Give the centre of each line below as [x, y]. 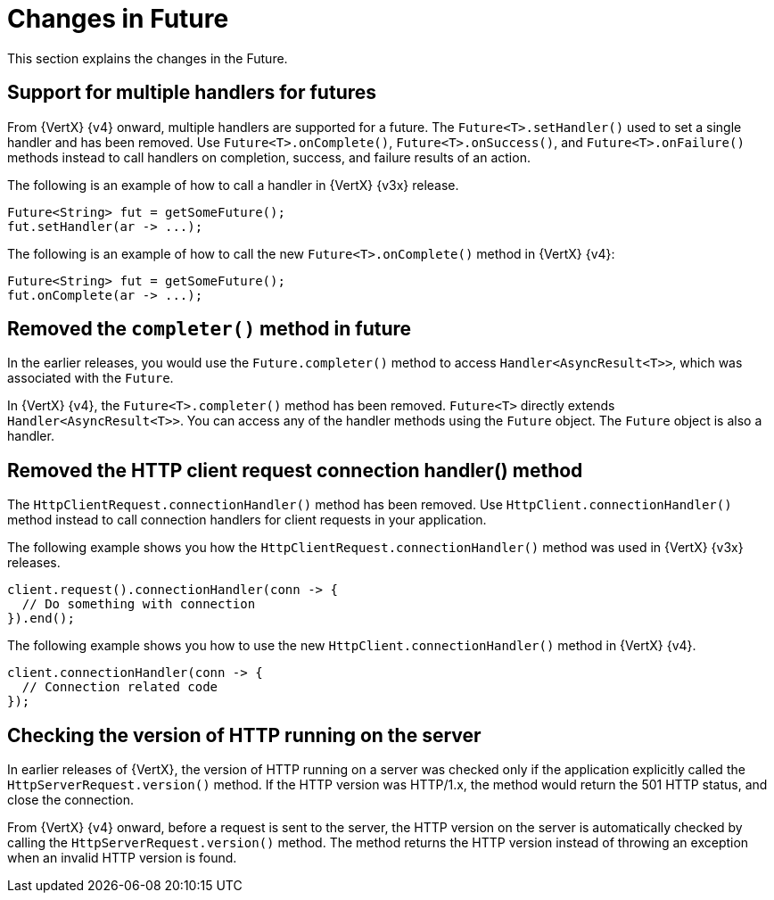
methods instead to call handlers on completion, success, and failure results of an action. [269, 157]
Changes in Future [118, 19]
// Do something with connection [139, 604]
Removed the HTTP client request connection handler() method [295, 470]
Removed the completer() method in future [210, 329]
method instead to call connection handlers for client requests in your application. [247, 520]
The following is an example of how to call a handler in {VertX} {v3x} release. [233, 185]
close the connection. [70, 800]
